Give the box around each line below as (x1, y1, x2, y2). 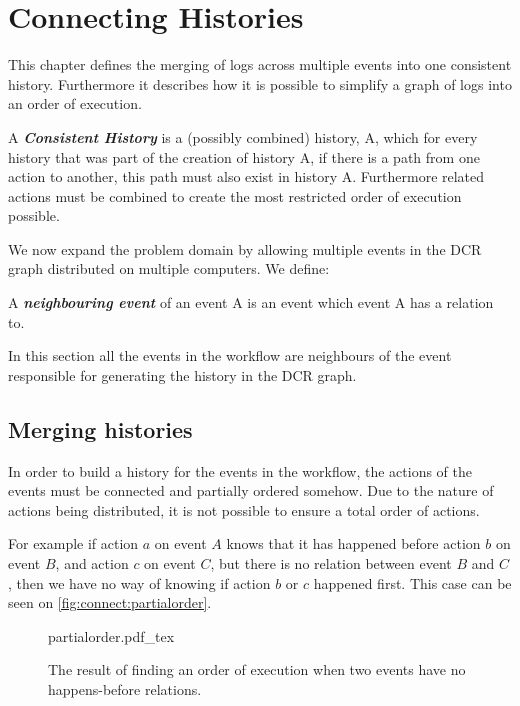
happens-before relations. (48, 678, 202, 699)
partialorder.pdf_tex (48, 625, 175, 646)
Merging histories (8, 413, 193, 444)
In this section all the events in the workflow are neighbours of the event (8, 345, 452, 366)
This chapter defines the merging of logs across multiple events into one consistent (8, 54, 512, 75)
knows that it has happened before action (226, 533, 481, 554)
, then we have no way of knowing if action (8, 572, 271, 593)
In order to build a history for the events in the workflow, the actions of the (8, 460, 472, 481)
